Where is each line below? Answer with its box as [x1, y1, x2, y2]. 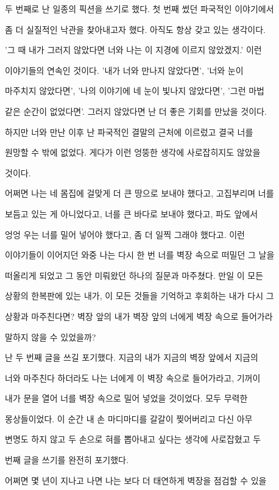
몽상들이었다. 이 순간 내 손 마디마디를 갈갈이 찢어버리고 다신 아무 [5, 412, 253, 425]
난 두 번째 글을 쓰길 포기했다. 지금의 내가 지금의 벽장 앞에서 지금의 [5, 351, 258, 364]
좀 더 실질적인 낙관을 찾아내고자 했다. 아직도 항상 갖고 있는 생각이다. [5, 23, 266, 35]
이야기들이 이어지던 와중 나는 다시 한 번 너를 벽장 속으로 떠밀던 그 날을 [5, 248, 275, 261]
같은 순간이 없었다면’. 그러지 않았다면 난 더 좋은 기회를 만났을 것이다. [5, 104, 267, 117]
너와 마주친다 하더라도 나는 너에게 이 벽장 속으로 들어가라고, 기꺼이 [5, 371, 261, 384]
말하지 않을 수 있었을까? [5, 330, 96, 343]
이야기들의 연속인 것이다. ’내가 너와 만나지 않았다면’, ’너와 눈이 [5, 63, 244, 76]
